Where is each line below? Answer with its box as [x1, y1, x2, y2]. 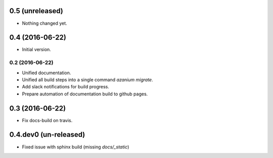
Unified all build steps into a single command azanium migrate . [22, 76, 154, 83]
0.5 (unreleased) [9, 7, 63, 15]
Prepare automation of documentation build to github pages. [22, 91, 148, 97]
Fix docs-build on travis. [22, 117, 73, 123]
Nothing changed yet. [22, 20, 68, 26]
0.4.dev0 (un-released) [9, 130, 85, 139]
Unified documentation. [22, 70, 71, 76]
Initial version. [22, 46, 52, 52]
